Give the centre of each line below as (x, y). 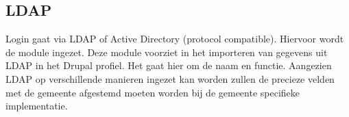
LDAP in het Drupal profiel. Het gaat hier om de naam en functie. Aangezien (169, 65)
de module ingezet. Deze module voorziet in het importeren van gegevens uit (167, 52)
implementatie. (37, 106)
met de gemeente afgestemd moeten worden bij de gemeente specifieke (153, 92)
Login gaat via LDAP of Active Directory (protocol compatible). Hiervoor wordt (175, 39)
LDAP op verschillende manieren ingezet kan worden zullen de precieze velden (170, 78)
